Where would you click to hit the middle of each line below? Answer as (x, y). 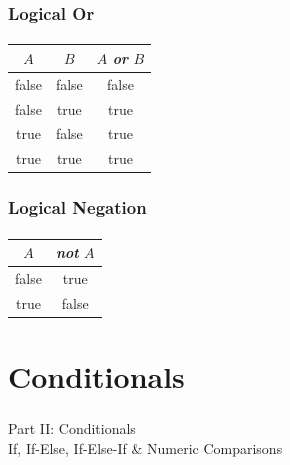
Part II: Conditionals (72, 428)
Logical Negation (77, 207)
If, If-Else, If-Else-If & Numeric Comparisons (145, 448)
